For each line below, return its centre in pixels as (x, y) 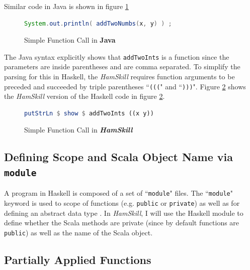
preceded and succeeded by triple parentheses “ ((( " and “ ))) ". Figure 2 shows (125, 86)
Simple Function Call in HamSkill (78, 130)
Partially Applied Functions (78, 259)
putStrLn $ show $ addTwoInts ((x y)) (89, 113)
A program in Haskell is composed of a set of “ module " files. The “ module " (118, 193)
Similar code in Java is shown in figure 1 (66, 6)
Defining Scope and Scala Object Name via (118, 157)
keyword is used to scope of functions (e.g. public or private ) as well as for (122, 202)
